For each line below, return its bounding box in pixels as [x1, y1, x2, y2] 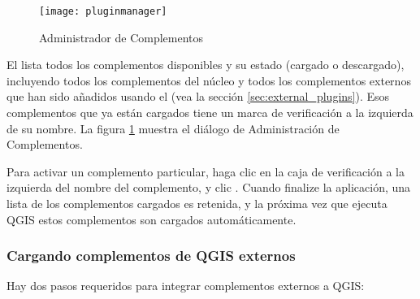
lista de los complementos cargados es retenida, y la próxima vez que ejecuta [6, 195, 388, 211]
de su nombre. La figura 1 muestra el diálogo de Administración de [6, 119, 340, 136]
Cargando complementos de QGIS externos [6, 245, 296, 266]
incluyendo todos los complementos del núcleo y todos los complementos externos [6, 71, 411, 89]
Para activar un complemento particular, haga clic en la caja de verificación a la [6, 162, 405, 180]
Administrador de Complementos [39, 28, 204, 45]
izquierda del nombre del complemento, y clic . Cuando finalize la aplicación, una [6, 179, 411, 196]
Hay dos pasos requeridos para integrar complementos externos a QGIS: [6, 277, 365, 294]
